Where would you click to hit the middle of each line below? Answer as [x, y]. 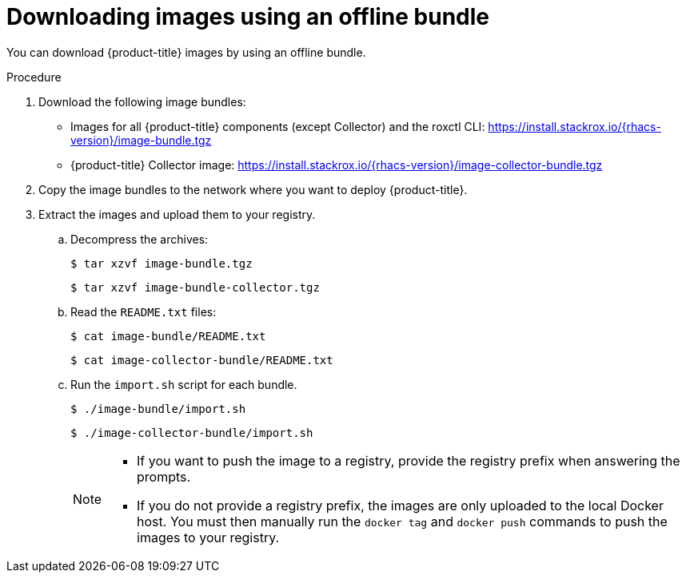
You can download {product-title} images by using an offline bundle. [186, 52]
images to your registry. [208, 537]
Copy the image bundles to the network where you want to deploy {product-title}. [253, 189]
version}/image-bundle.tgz [141, 140]
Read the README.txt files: [144, 311]
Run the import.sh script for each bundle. [184, 384]
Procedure [34, 77]
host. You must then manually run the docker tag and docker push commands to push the [402, 521]
